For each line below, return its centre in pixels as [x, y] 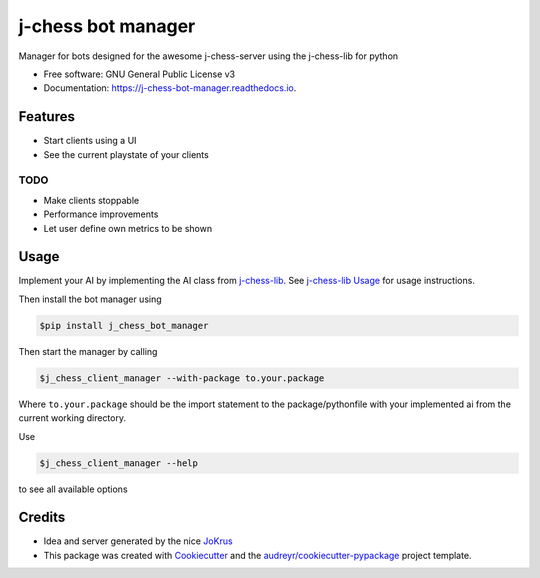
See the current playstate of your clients [126, 154]
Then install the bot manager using [90, 299]
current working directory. [72, 418]
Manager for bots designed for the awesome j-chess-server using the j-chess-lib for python [208, 56]
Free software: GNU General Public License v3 [139, 74]
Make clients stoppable [91, 200]
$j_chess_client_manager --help [119, 463]
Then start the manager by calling [88, 351]
